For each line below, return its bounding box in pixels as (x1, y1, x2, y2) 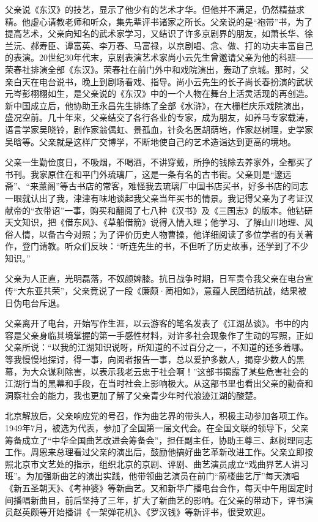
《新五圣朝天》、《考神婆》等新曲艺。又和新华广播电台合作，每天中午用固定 (5, 481, 305, 494)
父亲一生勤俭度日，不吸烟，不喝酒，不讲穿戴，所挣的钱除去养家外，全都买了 (5, 156, 313, 168)
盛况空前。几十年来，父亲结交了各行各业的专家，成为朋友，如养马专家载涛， (5, 111, 313, 124)
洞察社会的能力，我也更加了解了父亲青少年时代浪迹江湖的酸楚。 (5, 388, 262, 401)
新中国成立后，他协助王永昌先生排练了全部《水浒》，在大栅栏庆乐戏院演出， (5, 99, 309, 112)
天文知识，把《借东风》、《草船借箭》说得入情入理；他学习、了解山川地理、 (5, 216, 305, 229)
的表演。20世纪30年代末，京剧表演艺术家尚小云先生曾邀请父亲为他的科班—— (5, 51, 313, 64)
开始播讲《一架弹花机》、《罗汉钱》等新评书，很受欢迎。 (47, 505, 270, 518)
